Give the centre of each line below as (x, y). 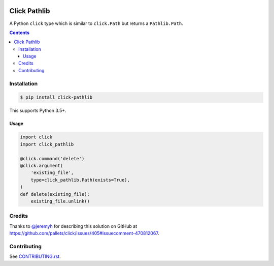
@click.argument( (42, 166)
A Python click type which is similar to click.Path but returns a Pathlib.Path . (96, 23)
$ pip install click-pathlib (56, 97)
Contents (20, 33)
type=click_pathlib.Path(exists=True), (80, 180)
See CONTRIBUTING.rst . (35, 256)
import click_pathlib (47, 144)
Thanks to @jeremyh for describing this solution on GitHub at (73, 226)
